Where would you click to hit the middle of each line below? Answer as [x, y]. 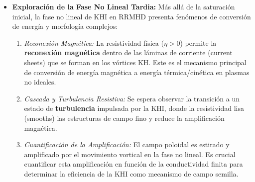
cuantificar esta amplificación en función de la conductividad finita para [133, 164]
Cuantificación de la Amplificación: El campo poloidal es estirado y [127, 144]
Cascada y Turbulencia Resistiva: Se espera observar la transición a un [132, 98]
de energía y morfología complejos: [65, 26]
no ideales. [40, 82]
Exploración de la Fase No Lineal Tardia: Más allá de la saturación [124, 6]
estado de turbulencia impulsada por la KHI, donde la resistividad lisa [134, 108]
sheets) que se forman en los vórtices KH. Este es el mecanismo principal [135, 62]
